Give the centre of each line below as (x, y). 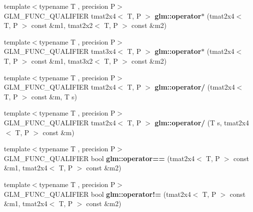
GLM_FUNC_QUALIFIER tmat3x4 (60, 51)
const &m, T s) (54, 96)
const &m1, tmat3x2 (62, 60)
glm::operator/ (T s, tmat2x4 (202, 122)
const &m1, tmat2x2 (62, 25)
